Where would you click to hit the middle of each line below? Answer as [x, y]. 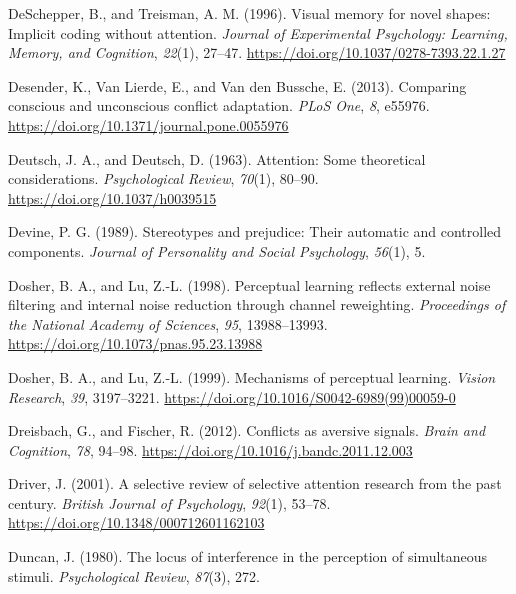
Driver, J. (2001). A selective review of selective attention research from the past [255, 483]
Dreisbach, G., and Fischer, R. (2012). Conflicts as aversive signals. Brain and [247, 430]
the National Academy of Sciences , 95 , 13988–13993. [168, 323]
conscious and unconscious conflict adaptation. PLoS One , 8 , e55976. [219, 105]
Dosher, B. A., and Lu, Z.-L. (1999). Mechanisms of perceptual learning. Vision [252, 376]
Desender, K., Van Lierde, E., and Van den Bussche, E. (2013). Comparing [237, 85]
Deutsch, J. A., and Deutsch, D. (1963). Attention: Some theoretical [217, 158]
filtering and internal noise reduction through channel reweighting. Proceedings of [257, 304]
